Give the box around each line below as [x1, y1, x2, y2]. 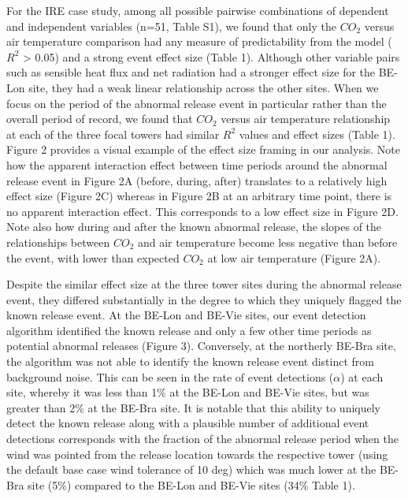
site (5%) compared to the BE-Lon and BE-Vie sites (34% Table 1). [28, 476, 355, 493]
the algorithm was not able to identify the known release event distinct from [6, 353, 374, 370]
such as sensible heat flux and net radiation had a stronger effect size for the [6, 64, 376, 80]
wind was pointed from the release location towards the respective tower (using [6, 445, 388, 462]
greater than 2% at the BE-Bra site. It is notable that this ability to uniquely [6, 399, 380, 415]
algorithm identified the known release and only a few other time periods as [6, 322, 372, 338]
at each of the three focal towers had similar [6, 125, 220, 142]
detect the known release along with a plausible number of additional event [6, 415, 369, 431]
